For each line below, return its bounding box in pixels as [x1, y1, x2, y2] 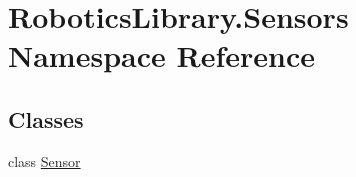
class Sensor [8, 150, 81, 171]
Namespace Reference [8, 35, 315, 76]
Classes [8, 103, 84, 134]
